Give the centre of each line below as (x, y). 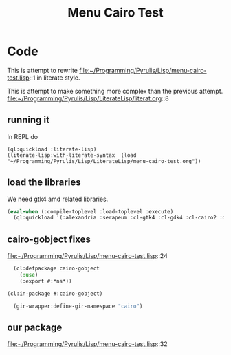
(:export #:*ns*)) (46, 281)
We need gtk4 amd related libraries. (58, 199)
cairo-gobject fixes (49, 239)
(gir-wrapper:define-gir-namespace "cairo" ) (78, 306)
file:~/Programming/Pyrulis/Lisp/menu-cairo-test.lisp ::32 (88, 344)
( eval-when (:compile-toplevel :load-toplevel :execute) (90, 211)
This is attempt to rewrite (42, 70)
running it (29, 120)
